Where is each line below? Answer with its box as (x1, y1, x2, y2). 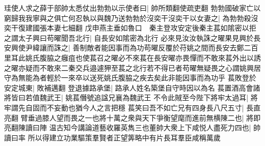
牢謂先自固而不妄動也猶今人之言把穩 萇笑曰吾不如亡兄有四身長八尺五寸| (4, 102, 244, 112)
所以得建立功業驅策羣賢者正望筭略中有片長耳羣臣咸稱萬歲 (28, 132, 221, 142)
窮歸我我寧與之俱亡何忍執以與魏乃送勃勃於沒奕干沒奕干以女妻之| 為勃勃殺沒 (4, 12, 258, 23)
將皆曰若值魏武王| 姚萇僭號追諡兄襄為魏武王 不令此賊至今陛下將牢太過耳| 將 (4, 92, 258, 103)
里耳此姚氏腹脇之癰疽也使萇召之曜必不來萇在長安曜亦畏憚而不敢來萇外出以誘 (4, 52, 261, 63)
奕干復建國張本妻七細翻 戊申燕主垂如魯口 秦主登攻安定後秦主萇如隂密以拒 (4, 22, 256, 33)
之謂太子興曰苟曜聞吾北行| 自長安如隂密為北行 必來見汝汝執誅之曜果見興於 (4, 32, 254, 43)
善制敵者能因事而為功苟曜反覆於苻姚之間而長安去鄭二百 (72, 42, 258, 53)
